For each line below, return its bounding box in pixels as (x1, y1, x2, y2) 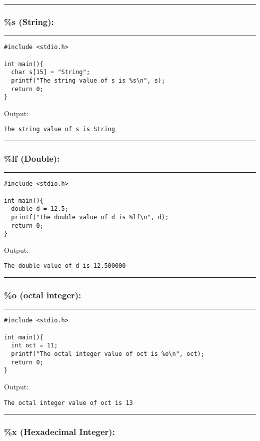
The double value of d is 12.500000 (4, 262, 126, 270)
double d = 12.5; (11, 205, 68, 213)
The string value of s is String (4, 126, 115, 133)
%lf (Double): (4, 152, 60, 164)
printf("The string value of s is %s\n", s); (11, 77, 165, 84)
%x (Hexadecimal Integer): (4, 425, 115, 438)
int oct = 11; (11, 342, 58, 349)
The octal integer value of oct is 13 (4, 399, 133, 406)
